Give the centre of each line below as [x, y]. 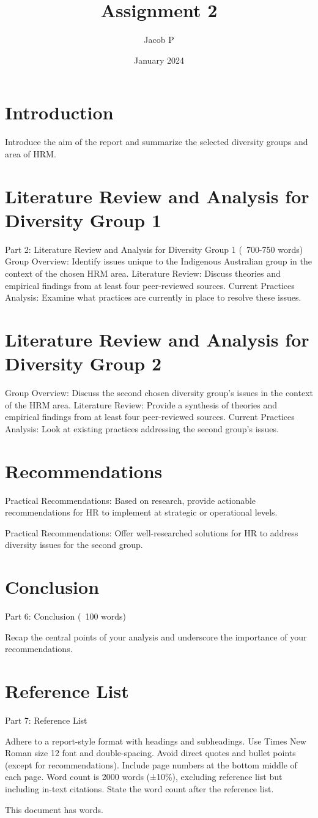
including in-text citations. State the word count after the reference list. [139, 788]
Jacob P [159, 39]
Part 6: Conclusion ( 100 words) [65, 616]
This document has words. [54, 809]
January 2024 [159, 60]
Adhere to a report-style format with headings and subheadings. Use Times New [156, 741]
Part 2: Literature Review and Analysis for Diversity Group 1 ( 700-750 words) [154, 249]
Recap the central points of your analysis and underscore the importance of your [156, 636]
